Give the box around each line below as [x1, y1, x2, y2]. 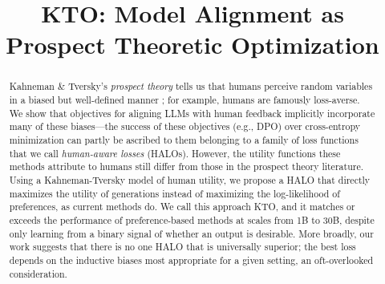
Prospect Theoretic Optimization [6, 28, 379, 61]
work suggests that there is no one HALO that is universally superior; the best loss [9, 240, 356, 254]
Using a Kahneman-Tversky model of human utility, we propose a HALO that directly [9, 172, 371, 186]
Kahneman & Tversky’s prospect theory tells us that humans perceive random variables [9, 79, 373, 93]
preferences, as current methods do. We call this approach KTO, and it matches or [9, 200, 355, 213]
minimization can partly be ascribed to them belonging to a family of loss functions [9, 132, 359, 146]
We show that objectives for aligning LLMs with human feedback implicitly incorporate [9, 106, 375, 120]
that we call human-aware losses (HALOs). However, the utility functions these [9, 146, 341, 160]
